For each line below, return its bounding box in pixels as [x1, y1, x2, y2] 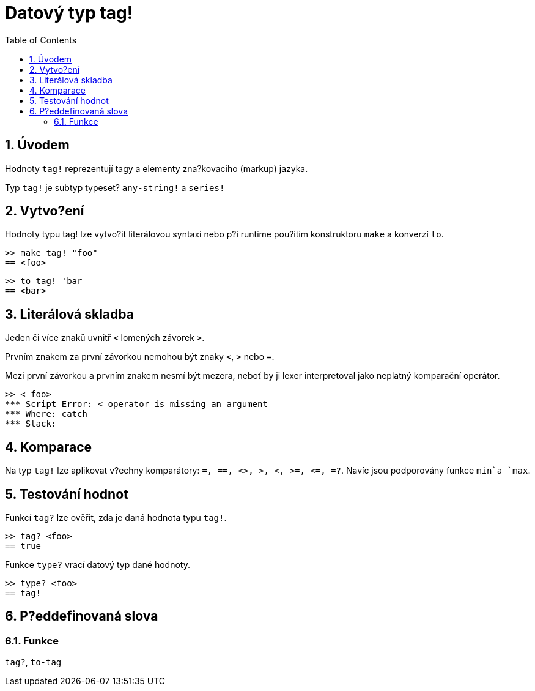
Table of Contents [5, 34, 77, 45]
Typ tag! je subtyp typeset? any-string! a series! [5, 182, 225, 193]
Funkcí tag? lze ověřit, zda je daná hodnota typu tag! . [5, 512, 227, 523]
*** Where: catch [5, 409, 87, 419]
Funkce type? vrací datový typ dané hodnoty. [5, 559, 190, 570]
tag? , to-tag [5, 657, 62, 668]
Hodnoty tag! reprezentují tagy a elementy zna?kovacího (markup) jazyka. [5, 163, 308, 174]
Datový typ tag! [5, 2, 133, 23]
